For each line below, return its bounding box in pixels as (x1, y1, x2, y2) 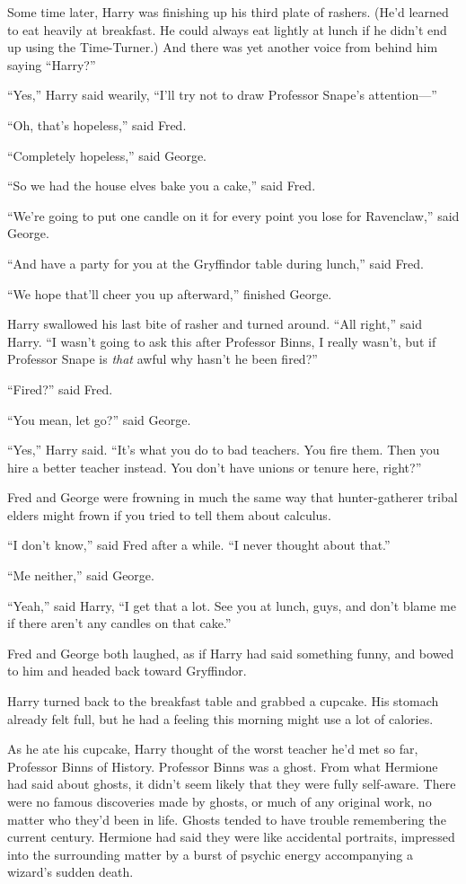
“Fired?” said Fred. (7, 379, 113, 398)
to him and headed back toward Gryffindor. (7, 661, 247, 680)
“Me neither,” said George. (7, 566, 154, 585)
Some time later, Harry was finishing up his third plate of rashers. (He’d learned (7, 3, 449, 21)
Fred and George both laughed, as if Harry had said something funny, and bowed (7, 643, 454, 662)
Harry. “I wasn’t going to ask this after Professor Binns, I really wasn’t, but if (7, 331, 436, 350)
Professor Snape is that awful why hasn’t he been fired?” (7, 349, 318, 368)
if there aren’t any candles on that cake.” (7, 614, 232, 632)
